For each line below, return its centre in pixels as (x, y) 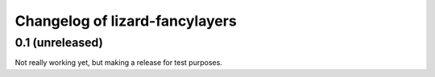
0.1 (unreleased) (59, 43)
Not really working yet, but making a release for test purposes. (119, 63)
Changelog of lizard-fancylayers (126, 21)
